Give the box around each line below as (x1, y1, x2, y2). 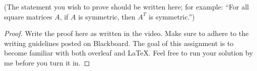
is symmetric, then (78, 11, 136, 21)
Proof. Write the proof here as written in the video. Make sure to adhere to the (4, 28, 249, 38)
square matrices (4, 11, 52, 21)
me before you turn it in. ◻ (4, 57, 90, 67)
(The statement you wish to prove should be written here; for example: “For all (4, 1, 249, 11)
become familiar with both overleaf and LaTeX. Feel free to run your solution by (4, 47, 253, 58)
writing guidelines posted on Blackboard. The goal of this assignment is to (4, 37, 234, 48)
